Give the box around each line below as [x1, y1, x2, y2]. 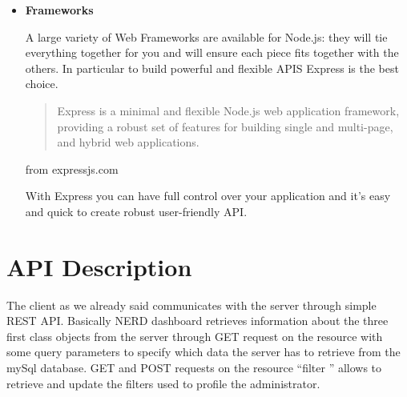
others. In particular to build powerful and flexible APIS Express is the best [25, 59, 399, 76]
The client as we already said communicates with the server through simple [6, 296, 377, 313]
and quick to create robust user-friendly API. [25, 203, 248, 219]
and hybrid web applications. [57, 134, 199, 150]
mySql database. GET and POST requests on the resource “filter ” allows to [6, 359, 382, 376]
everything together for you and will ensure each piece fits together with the [25, 44, 399, 61]
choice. [25, 75, 58, 92]
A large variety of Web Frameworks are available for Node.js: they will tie [25, 28, 388, 45]
